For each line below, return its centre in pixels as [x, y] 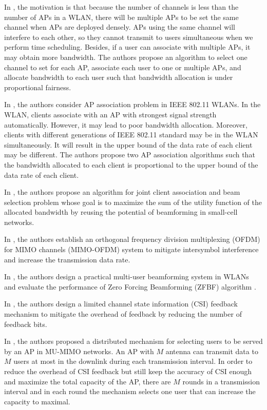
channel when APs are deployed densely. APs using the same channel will [120, 27]
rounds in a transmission [221, 381]
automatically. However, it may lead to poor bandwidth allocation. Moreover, [126, 124]
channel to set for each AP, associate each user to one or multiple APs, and [123, 67]
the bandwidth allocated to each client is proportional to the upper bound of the [131, 164]
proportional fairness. [38, 87]
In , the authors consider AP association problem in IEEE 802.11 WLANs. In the [132, 104]
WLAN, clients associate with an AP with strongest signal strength [110, 114]
